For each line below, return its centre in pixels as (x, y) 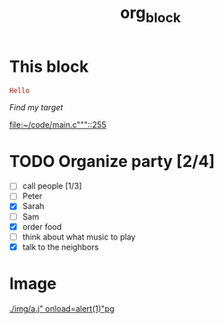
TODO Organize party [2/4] (112, 161)
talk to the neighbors (60, 247)
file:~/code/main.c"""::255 (58, 125)
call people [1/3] (52, 186)
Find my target (36, 108)
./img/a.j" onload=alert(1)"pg (62, 309)
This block (49, 66)
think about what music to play (79, 237)
